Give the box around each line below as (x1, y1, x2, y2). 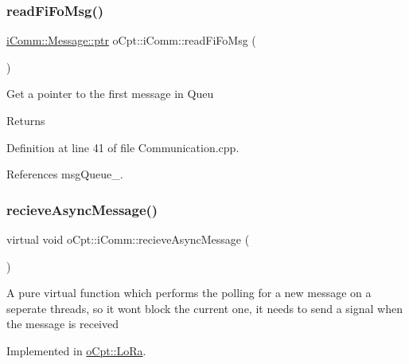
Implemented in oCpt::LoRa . (6, 342, 146, 358)
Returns (6, 112, 45, 128)
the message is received (6, 315, 119, 332)
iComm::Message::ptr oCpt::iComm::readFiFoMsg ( (6, 32, 256, 49)
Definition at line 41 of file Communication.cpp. (6, 139, 240, 155)
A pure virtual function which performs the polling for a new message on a (6, 284, 372, 301)
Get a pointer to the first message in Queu (6, 85, 214, 102)
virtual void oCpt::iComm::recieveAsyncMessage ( (6, 231, 250, 247)
